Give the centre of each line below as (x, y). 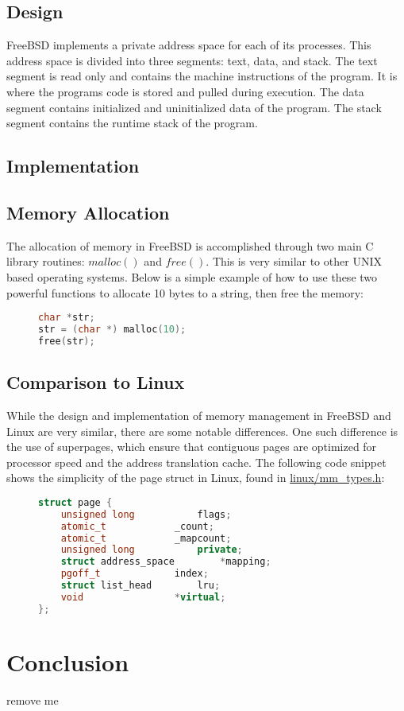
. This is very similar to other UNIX (294, 261)
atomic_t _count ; (137, 526)
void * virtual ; (143, 597)
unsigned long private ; (152, 550)
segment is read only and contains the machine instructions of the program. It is (202, 76)
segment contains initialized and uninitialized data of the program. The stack (194, 107)
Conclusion (68, 661)
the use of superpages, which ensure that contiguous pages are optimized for (192, 447)
